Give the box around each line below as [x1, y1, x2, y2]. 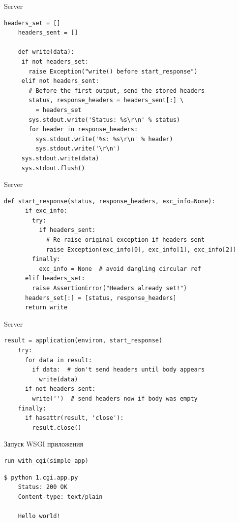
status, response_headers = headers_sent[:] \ [29, 97, 184, 104]
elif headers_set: [25, 275, 85, 282]
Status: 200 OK [18, 484, 67, 491]
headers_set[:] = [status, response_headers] [25, 294, 177, 301]
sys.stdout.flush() [21, 164, 85, 172]
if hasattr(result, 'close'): [25, 414, 124, 422]
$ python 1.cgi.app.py [4, 474, 78, 481]
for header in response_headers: [29, 126, 138, 133]
